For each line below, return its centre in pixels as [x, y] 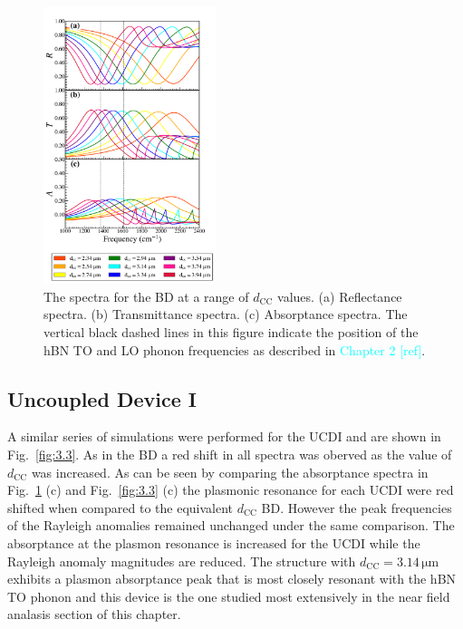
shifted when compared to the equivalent [121, 507]
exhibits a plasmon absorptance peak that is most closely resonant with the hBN [232, 579]
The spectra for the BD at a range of [146, 296]
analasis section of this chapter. [94, 614]
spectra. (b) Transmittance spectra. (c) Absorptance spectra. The [226, 314]
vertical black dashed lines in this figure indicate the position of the [231, 332]
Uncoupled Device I [102, 398]
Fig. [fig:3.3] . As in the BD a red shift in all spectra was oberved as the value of [230, 455]
